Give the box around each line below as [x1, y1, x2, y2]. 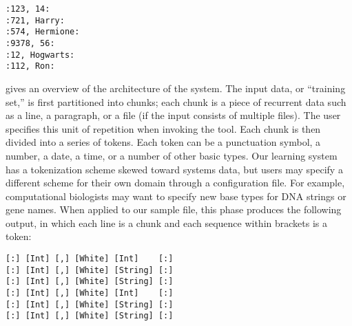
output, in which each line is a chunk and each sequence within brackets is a [6, 215, 327, 230]
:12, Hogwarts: [6, 50, 75, 60]
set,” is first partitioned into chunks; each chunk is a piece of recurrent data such [6, 94, 346, 109]
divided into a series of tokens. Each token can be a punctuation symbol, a [6, 135, 321, 149]
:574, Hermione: [6, 27, 80, 37]
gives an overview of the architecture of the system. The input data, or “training [6, 80, 346, 95]
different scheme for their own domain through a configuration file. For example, [6, 175, 345, 190]
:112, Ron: [6, 61, 55, 72]
